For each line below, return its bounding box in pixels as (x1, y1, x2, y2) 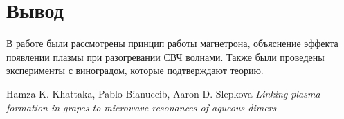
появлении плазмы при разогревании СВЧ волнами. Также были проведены (6, 49, 325, 64)
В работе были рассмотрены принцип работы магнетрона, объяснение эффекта (6, 36, 338, 51)
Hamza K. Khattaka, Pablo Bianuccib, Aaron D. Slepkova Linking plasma (6, 86, 320, 100)
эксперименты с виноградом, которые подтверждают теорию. (6, 63, 264, 77)
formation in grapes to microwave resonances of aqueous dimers (6, 100, 277, 114)
